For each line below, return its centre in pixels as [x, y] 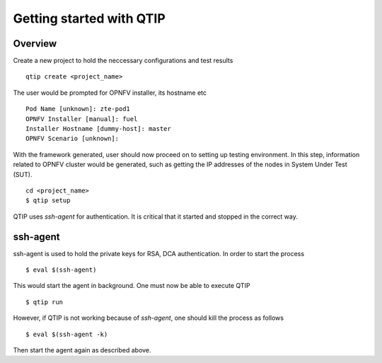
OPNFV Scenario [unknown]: [73, 139]
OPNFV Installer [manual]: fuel [82, 119]
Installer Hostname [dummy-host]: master [98, 129]
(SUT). [23, 174]
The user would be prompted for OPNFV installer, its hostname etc [110, 93]
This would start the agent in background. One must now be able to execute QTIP [132, 286]
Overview [35, 44]
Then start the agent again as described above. [82, 350]
